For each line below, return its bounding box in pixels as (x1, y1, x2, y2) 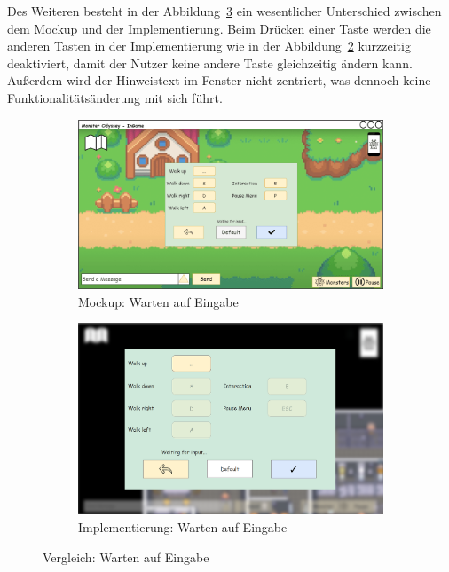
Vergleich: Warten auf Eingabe (43, 547, 209, 566)
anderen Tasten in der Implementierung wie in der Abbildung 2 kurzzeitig (7, 36, 411, 55)
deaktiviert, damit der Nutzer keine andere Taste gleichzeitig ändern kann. (7, 53, 413, 72)
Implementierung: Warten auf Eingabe (78, 517, 288, 536)
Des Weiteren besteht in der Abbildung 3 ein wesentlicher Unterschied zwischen (7, 2, 442, 20)
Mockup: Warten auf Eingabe (78, 292, 239, 310)
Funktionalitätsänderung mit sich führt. (7, 88, 223, 106)
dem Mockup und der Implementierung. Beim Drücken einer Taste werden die (7, 19, 431, 37)
